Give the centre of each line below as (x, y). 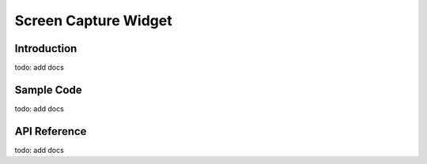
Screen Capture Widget (94, 20)
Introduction (46, 48)
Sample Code (48, 89)
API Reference (51, 131)
